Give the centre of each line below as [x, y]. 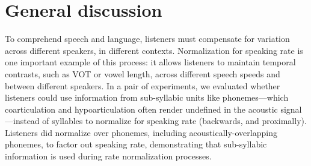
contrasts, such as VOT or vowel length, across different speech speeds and [143, 73]
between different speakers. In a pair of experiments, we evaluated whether [143, 85]
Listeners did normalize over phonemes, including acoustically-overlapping [141, 132]
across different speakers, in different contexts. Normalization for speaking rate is [154, 50]
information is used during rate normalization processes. [108, 156]
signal [291, 109]
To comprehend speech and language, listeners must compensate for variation [147, 39]
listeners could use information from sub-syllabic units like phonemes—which [147, 97]
